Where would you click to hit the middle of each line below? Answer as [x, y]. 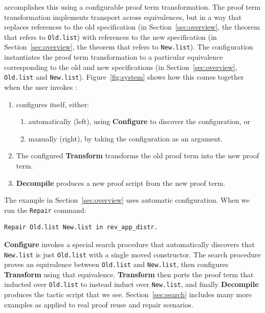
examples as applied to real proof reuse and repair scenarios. [99, 304]
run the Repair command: [45, 210]
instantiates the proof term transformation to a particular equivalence [114, 57]
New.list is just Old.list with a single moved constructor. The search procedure [132, 254]
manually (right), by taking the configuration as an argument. [126, 138]
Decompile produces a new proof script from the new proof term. [121, 183]
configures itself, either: [52, 104]
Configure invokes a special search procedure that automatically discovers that [129, 244]
